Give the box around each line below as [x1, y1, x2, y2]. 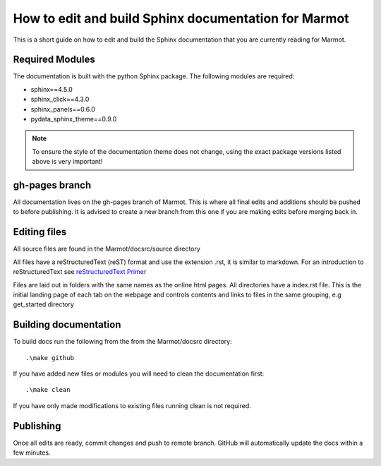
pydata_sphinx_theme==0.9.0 [30, 115, 117, 124]
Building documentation [13, 318, 121, 331]
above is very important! [32, 157, 103, 166]
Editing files [13, 226, 67, 238]
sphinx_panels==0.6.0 [30, 104, 95, 113]
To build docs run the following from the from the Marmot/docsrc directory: [13, 337, 232, 346]
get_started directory [13, 300, 74, 309]
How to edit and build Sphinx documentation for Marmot [13, 11, 349, 26]
